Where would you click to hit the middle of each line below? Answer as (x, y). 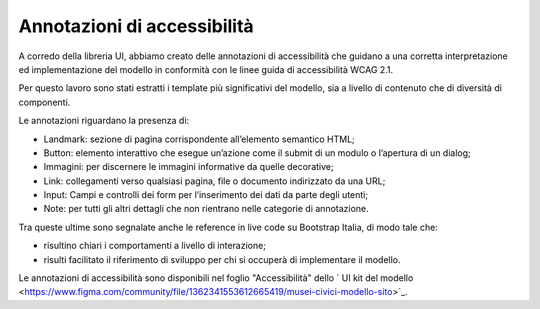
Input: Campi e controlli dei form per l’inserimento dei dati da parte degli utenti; (206, 195)
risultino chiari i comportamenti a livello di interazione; (155, 246)
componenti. (44, 102)
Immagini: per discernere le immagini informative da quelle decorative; (188, 167)
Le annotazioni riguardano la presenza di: (104, 121)
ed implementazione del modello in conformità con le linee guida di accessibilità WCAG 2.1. (206, 69)
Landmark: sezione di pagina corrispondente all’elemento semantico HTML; (199, 139)
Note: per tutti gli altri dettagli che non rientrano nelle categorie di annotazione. (206, 209)
